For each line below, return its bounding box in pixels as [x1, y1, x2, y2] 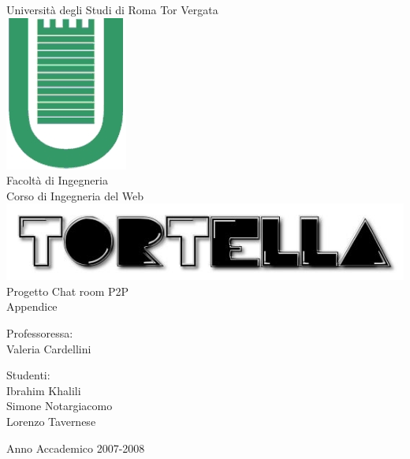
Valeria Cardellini [6, 340, 91, 356]
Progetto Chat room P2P [6, 282, 129, 299]
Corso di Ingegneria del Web [6, 187, 143, 203]
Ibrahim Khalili [6, 382, 81, 398]
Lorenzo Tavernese [6, 412, 96, 429]
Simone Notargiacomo [6, 397, 113, 414]
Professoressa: [6, 324, 73, 341]
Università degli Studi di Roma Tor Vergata [6, 2, 218, 17]
